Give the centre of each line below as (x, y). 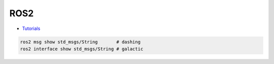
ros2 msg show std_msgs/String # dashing (80, 42)
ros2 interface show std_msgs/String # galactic (82, 49)
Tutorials (31, 28)
